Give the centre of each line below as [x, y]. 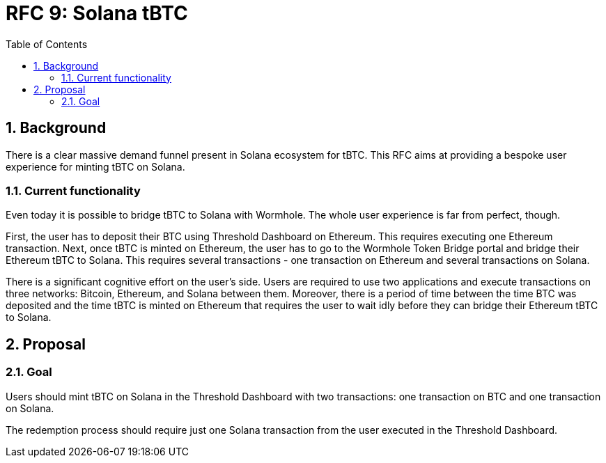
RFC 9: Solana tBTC [97, 13]
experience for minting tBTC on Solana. [95, 166]
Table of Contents [47, 44]
